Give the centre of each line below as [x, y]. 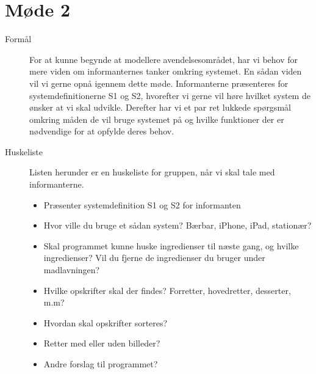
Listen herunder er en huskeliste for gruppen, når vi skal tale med [152, 172]
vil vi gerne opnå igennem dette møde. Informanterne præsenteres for [159, 83]
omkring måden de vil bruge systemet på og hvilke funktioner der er [157, 119]
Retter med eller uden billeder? [102, 343]
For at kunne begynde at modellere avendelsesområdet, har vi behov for [164, 59]
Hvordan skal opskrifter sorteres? [106, 322]
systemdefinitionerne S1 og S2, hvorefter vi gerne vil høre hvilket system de [170, 95]
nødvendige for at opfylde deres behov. [102, 131]
